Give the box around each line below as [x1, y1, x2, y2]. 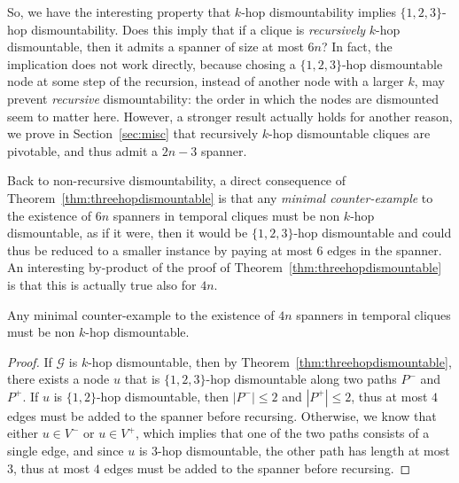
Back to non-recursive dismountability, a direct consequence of [7, 171, 346, 190]
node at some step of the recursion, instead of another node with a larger [7, 72, 404, 90]
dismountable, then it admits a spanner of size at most [7, 37, 304, 56]
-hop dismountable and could [293, 223, 452, 242]
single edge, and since [7, 441, 124, 460]
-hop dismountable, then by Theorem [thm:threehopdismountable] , [88, 352, 452, 370]
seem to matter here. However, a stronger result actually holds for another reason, [7, 106, 453, 125]
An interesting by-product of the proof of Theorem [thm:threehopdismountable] [7, 258, 442, 277]
